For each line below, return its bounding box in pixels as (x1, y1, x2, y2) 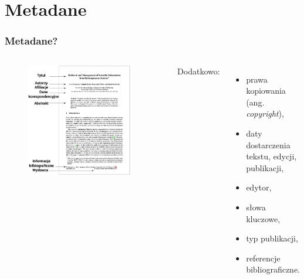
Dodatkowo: (177, 64, 220, 77)
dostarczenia (246, 138, 291, 151)
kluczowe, (246, 212, 281, 224)
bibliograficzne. (246, 263, 300, 275)
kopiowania (246, 84, 286, 97)
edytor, (246, 181, 272, 193)
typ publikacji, (246, 232, 298, 244)
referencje (246, 251, 281, 264)
